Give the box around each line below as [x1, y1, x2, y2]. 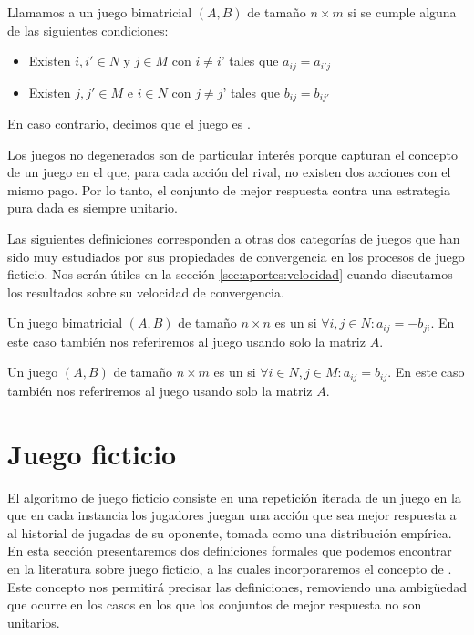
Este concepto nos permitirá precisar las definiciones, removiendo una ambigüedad [7, 577, 467, 596]
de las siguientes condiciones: [7, 20, 169, 39]
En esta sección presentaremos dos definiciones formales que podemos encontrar [7, 541, 452, 560]
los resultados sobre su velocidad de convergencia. [7, 282, 284, 301]
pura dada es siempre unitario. [7, 198, 178, 217]
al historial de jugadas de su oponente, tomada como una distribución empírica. [7, 523, 452, 542]
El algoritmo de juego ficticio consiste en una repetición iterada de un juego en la [7, 487, 461, 506]
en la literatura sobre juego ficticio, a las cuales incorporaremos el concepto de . [7, 559, 452, 578]
